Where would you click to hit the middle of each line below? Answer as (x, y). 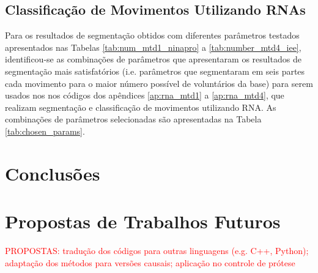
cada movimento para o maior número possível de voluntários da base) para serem (159, 83)
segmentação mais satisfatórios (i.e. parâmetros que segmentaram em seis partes (155, 71)
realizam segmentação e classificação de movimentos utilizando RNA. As (141, 107)
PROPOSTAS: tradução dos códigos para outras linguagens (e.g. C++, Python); (157, 251)
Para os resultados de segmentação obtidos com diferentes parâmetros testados (152, 35)
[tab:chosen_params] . (45, 131)
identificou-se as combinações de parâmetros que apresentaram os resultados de (153, 59)
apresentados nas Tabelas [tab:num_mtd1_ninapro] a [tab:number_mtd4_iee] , (153, 47)
